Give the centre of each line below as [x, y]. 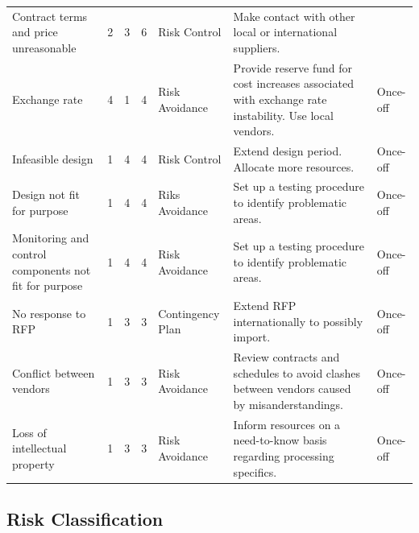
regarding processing [284, 455]
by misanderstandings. [288, 404]
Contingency [189, 313]
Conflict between [54, 372]
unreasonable [44, 47]
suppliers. [257, 47]
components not [52, 269]
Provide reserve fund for [293, 67]
